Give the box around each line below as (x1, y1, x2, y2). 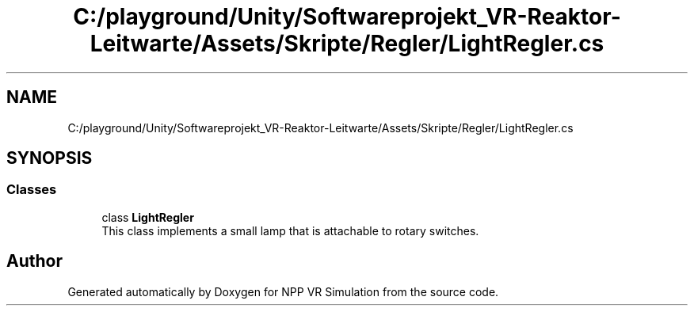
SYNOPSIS (6, 148, 93, 169)
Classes (6, 181, 57, 198)
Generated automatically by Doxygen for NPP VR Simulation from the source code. (67, 284, 499, 299)
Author (6, 251, 63, 272)
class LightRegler (101, 210, 194, 224)
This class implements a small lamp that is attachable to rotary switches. (101, 223, 479, 238)
